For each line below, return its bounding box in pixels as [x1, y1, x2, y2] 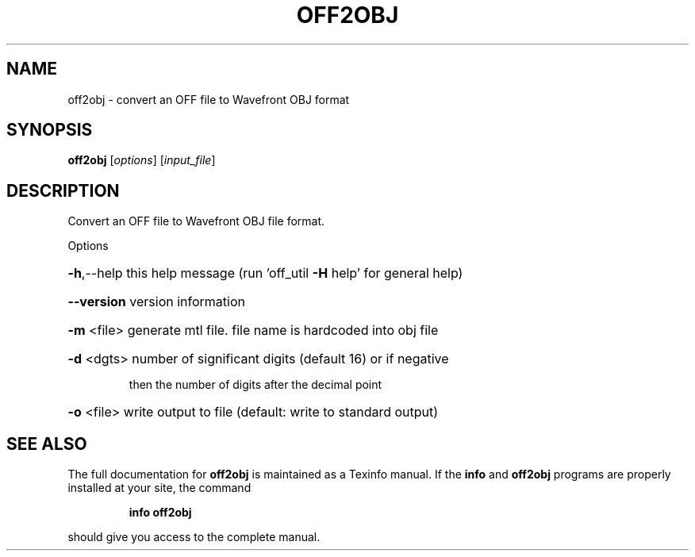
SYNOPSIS [6, 120, 93, 140]
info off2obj [129, 505, 192, 520]
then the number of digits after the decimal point [129, 378, 382, 392]
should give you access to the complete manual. [67, 530, 321, 544]
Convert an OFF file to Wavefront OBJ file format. [67, 214, 325, 229]
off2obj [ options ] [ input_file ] [67, 153, 216, 167]
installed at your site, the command [67, 481, 252, 495]
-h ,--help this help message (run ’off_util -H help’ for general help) [67, 265, 463, 282]
